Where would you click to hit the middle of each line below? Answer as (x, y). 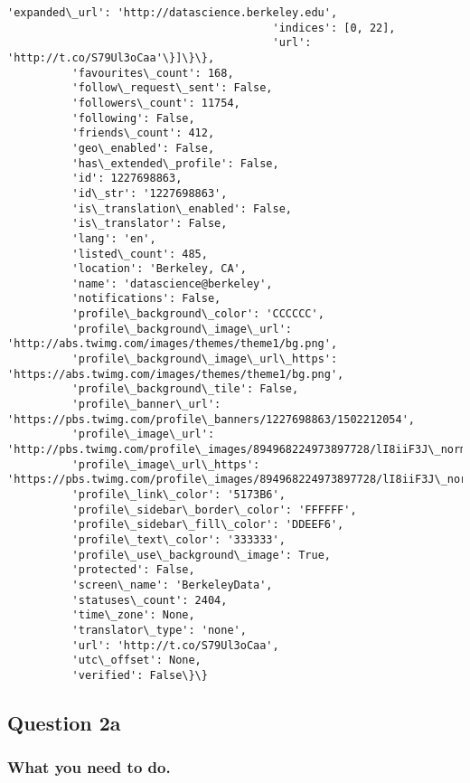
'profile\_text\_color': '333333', (179, 539)
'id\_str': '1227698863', (150, 193)
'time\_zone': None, (133, 615)
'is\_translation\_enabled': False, (182, 208)
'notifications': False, (146, 299)
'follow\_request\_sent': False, (172, 88)
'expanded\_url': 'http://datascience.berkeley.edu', (173, 13)
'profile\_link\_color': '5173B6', (179, 495)
